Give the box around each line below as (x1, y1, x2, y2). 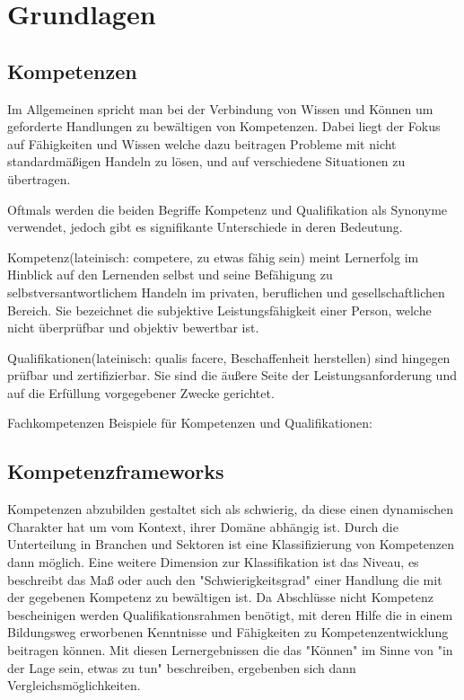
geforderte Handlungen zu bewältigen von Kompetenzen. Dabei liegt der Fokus (7, 117, 441, 136)
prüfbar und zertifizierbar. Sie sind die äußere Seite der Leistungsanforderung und (7, 366, 457, 385)
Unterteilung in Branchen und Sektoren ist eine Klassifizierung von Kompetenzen (7, 535, 454, 554)
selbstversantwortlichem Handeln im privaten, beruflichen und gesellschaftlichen (7, 282, 445, 301)
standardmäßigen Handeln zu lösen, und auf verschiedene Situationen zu (7, 152, 406, 171)
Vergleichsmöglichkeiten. (7, 676, 141, 695)
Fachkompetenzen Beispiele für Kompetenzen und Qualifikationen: (7, 413, 372, 432)
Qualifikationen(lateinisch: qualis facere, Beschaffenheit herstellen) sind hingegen (7, 348, 451, 367)
